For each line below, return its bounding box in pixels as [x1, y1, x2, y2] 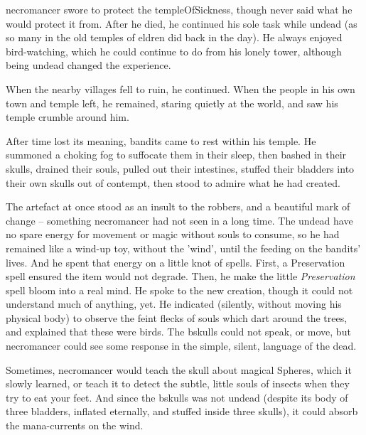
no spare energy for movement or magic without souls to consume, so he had [6, 227, 340, 242]
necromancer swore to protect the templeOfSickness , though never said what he [6, 2, 352, 16]
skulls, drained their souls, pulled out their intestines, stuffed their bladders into [6, 161, 355, 176]
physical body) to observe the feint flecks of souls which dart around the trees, [6, 310, 348, 325]
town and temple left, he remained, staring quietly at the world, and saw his [6, 95, 338, 110]
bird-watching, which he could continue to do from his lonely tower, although [6, 43, 342, 58]
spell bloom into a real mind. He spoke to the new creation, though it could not [6, 282, 353, 297]
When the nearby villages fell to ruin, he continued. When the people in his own [6, 81, 355, 96]
